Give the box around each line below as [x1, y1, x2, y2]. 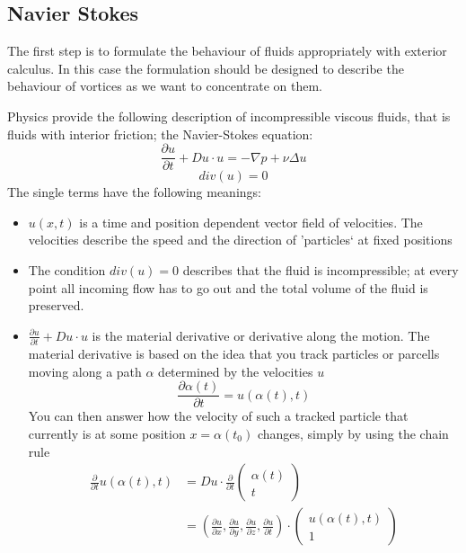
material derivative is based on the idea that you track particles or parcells [28, 344, 440, 363]
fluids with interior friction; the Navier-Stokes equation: [7, 124, 313, 143]
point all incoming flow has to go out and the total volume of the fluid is [28, 278, 428, 297]
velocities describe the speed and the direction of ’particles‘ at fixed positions [28, 230, 453, 249]
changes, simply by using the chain [257, 424, 449, 442]
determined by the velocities [158, 361, 313, 380]
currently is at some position [28, 424, 186, 442]
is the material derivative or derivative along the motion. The [92, 326, 430, 344]
